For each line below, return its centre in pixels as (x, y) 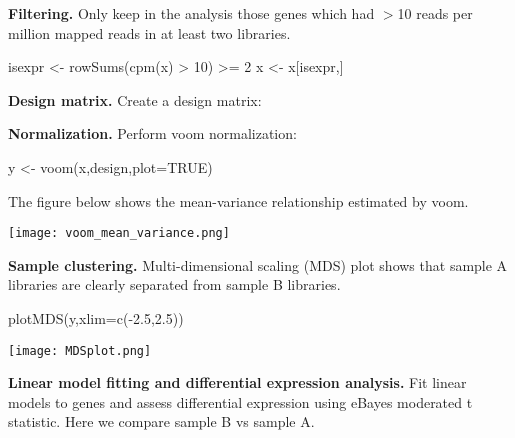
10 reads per (435, 13)
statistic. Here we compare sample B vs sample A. (161, 421)
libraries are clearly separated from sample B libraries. (174, 284)
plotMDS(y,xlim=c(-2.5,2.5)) (96, 318)
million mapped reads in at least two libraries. (149, 32)
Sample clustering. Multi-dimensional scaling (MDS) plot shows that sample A (258, 264)
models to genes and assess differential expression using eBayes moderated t (240, 401)
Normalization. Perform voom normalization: (152, 133)
